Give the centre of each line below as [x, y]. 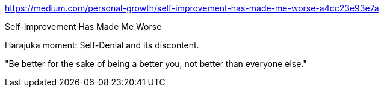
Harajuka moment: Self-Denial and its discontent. [102, 45]
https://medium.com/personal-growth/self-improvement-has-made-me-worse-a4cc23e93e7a [192, 8]
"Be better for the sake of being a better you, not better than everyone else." [156, 64]
